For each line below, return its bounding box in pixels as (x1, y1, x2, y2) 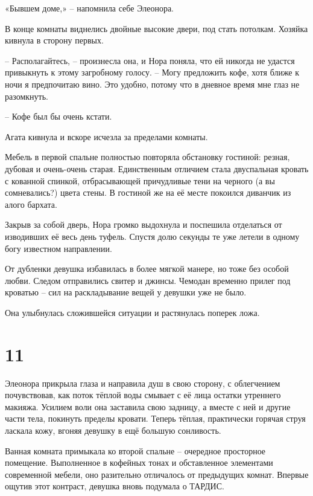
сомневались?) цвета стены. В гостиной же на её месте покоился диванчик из (5, 186, 291, 199)
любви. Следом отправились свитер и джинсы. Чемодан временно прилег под (5, 274, 291, 286)
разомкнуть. (5, 89, 48, 102)
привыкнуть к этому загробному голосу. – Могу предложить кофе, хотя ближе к (5, 66, 300, 79)
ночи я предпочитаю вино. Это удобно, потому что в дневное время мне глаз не (5, 77, 300, 90)
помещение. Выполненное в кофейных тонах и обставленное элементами (5, 456, 273, 469)
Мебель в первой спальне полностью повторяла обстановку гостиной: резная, (5, 150, 290, 163)
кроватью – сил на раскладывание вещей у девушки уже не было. (5, 286, 247, 298)
